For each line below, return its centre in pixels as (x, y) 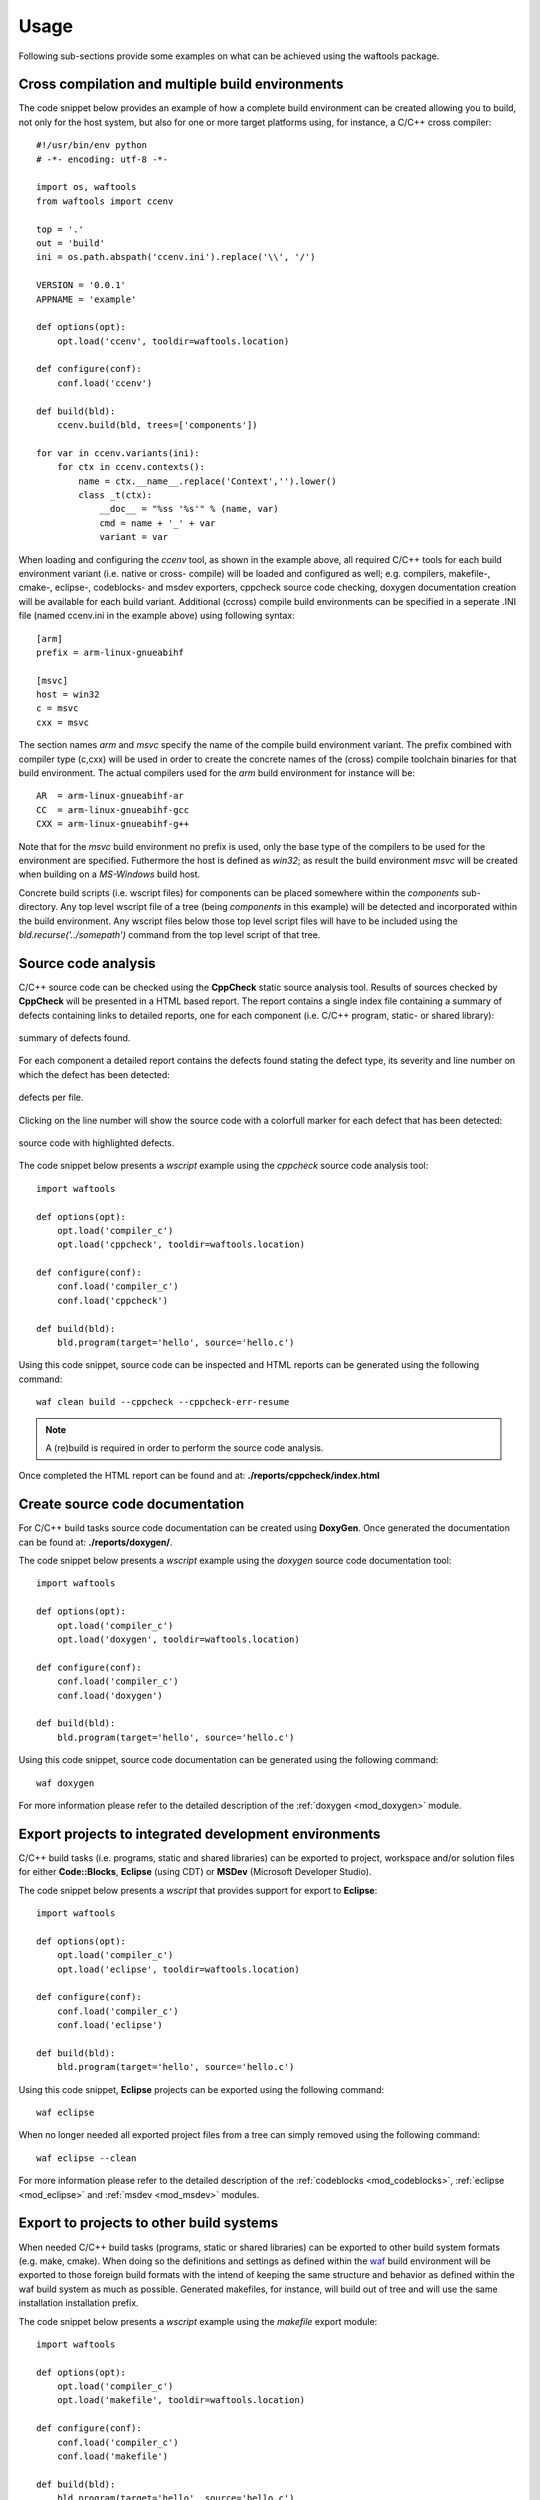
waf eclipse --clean (86, 2158)
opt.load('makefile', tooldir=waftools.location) (180, 2400)
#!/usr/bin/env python (92, 145)
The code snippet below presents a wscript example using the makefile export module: (198, 2321)
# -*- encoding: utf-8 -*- (102, 159)
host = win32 (68, 694)
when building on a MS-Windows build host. (109, 874)
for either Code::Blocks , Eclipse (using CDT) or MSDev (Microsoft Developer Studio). (195, 1872)
